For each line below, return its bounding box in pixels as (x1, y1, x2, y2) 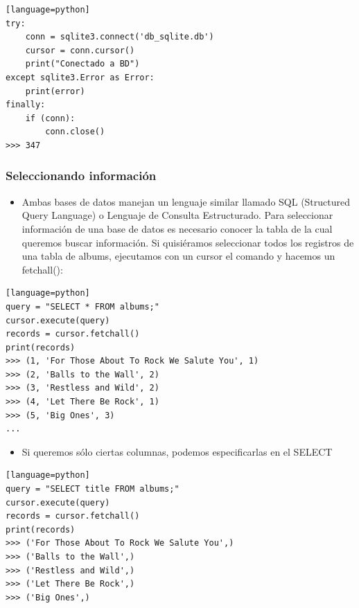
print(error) (25, 86, 85, 96)
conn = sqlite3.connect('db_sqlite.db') (25, 32, 214, 42)
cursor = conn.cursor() (25, 45, 135, 55)
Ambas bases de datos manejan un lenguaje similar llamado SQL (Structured (21, 194, 351, 208)
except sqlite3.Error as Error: (6, 72, 155, 82)
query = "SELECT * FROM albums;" (6, 301, 159, 312)
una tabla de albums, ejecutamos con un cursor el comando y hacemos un (21, 249, 335, 263)
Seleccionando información (6, 167, 157, 184)
